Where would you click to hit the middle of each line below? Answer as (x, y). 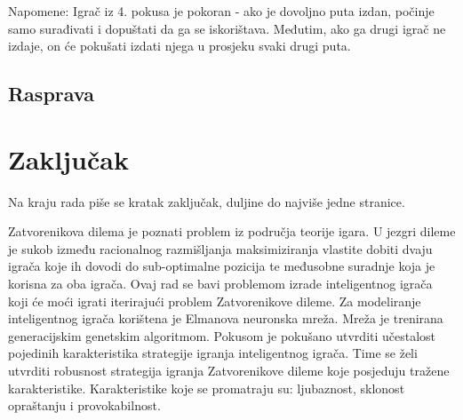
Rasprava (51, 94)
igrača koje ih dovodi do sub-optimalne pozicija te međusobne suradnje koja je (222, 266)
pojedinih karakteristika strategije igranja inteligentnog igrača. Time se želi (213, 353)
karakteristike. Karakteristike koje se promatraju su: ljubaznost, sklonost (207, 388)
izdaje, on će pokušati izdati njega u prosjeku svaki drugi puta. (180, 46)
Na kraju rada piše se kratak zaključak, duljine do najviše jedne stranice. (207, 201)
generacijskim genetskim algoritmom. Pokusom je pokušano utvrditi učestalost (222, 335)
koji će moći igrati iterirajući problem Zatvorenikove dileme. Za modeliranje (215, 301)
